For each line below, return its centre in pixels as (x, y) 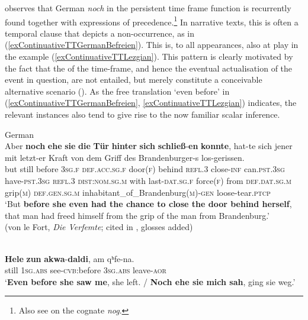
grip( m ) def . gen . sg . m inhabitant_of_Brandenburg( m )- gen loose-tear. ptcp (138, 192)
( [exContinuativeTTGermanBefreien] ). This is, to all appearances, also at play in (152, 45)
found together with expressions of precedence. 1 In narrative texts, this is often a (152, 21)
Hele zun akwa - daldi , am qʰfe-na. (70, 258)
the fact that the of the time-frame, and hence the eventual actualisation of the (149, 68)
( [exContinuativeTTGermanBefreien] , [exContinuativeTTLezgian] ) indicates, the (151, 103)
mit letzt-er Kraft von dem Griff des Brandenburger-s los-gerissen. (125, 157)
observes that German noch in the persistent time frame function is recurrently (148, 8)
